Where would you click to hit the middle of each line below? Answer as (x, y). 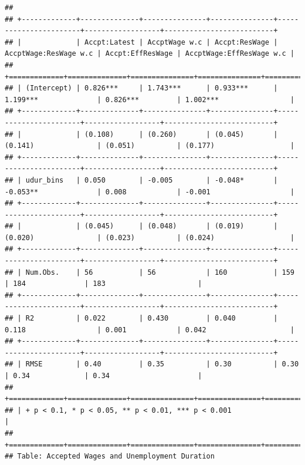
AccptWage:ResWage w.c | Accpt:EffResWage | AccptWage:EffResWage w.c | (150, 54)
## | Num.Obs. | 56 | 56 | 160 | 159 (150, 272)
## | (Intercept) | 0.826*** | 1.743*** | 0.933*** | (141, 88)
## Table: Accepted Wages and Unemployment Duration (110, 456)
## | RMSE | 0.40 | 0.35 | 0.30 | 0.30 (152, 364)
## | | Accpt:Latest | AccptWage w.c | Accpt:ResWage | (141, 42)
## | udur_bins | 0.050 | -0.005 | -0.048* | (141, 180)
